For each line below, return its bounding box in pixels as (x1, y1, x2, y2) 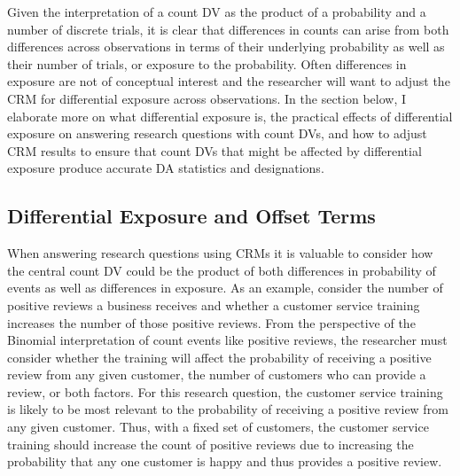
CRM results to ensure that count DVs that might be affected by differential (7, 141, 422, 160)
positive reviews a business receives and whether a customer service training (7, 295, 420, 314)
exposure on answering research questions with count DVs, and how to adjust (7, 124, 427, 143)
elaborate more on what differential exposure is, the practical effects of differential (7, 106, 453, 125)
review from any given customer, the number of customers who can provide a (7, 365, 426, 384)
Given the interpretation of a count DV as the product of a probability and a (7, 3, 426, 20)
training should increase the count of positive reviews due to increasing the (7, 434, 414, 453)
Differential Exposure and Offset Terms (7, 202, 376, 230)
